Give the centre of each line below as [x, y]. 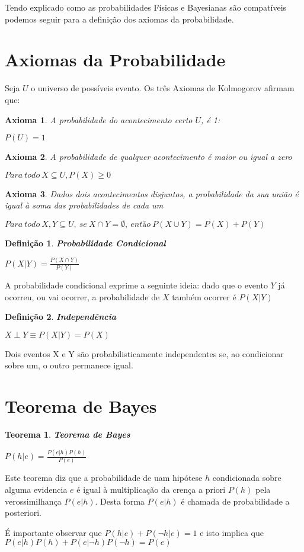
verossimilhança [33, 501]
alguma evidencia [36, 489]
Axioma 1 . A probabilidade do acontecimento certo [99, 119]
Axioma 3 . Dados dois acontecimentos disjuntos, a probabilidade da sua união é [152, 193]
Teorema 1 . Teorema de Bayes [68, 434]
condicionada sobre [247, 478]
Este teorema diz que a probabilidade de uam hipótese [104, 478]
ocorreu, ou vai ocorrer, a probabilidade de [82, 296]
